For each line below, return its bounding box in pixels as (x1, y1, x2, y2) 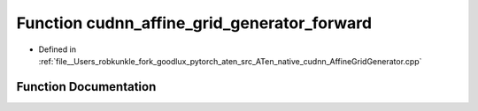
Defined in (38, 44, 77, 55)
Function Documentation (16, 79, 157, 94)
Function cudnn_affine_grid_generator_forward (16, 13, 372, 33)
